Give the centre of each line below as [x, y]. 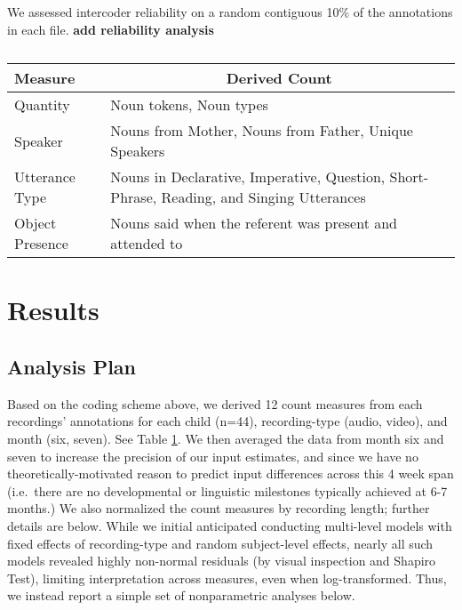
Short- [409, 177]
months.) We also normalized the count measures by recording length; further [219, 508]
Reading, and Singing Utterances [263, 197]
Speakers [138, 151]
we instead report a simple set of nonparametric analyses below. [181, 595]
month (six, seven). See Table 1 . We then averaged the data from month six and [226, 438]
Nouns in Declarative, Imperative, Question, [248, 177]
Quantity [42, 105]
